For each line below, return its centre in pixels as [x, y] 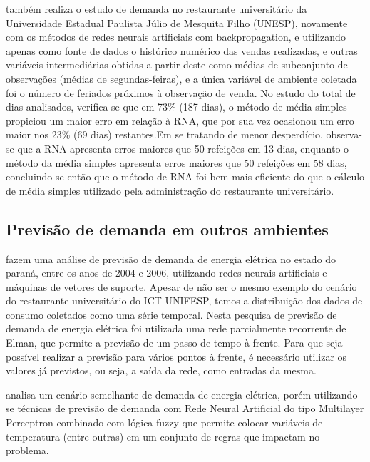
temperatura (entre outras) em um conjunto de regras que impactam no [163, 436]
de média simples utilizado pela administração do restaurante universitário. [170, 190]
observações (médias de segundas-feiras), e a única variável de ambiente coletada [181, 78]
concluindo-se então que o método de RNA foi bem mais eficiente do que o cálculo [185, 176]
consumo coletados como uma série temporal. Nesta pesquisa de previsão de [171, 314]
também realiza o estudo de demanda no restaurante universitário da [156, 9]
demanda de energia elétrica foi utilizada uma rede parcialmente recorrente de [176, 328]
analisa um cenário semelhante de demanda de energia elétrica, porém [159, 394]
